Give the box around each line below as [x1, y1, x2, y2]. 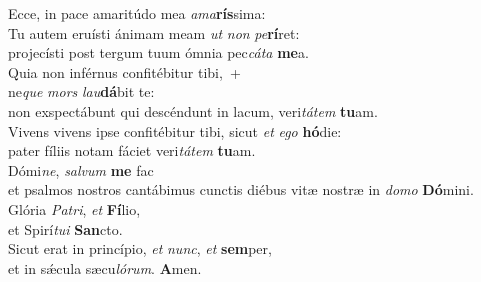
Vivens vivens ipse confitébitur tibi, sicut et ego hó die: [8, 120, 342, 141]
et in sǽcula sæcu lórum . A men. [8, 257, 202, 278]
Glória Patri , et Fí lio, [8, 198, 141, 219]
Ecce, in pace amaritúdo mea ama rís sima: [8, 3, 266, 23]
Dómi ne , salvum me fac [8, 159, 154, 180]
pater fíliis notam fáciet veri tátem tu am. [8, 140, 256, 161]
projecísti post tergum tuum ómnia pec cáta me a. [8, 42, 309, 63]
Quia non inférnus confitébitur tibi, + [8, 61, 241, 82]
